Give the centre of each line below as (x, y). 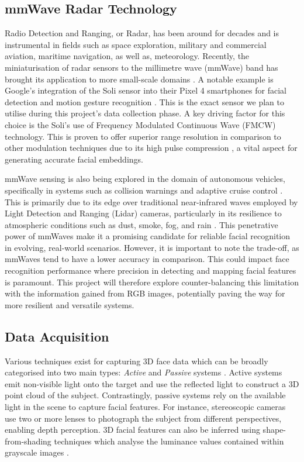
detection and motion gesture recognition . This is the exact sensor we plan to (145, 101)
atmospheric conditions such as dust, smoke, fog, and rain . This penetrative (141, 224)
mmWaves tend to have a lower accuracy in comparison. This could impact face (147, 259)
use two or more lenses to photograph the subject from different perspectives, (143, 418)
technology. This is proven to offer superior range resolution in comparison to (143, 136)
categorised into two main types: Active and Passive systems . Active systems (144, 372)
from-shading (28, 441)
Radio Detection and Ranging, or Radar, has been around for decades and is (142, 33)
